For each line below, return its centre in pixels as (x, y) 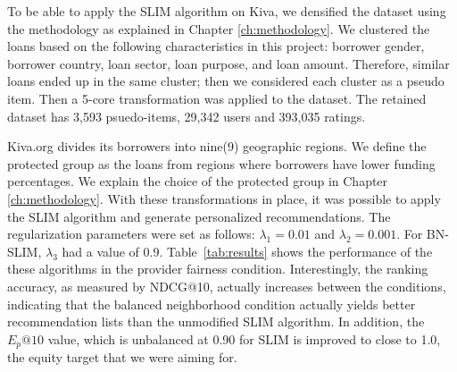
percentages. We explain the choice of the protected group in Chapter (198, 181)
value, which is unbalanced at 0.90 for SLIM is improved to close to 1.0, (244, 338)
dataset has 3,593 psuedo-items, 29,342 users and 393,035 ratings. (187, 116)
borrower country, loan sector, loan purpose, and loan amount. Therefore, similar (228, 63)
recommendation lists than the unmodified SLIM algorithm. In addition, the (216, 321)
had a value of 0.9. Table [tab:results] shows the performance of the (247, 251)
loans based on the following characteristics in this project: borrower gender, (216, 46)
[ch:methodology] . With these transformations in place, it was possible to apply (224, 198)
